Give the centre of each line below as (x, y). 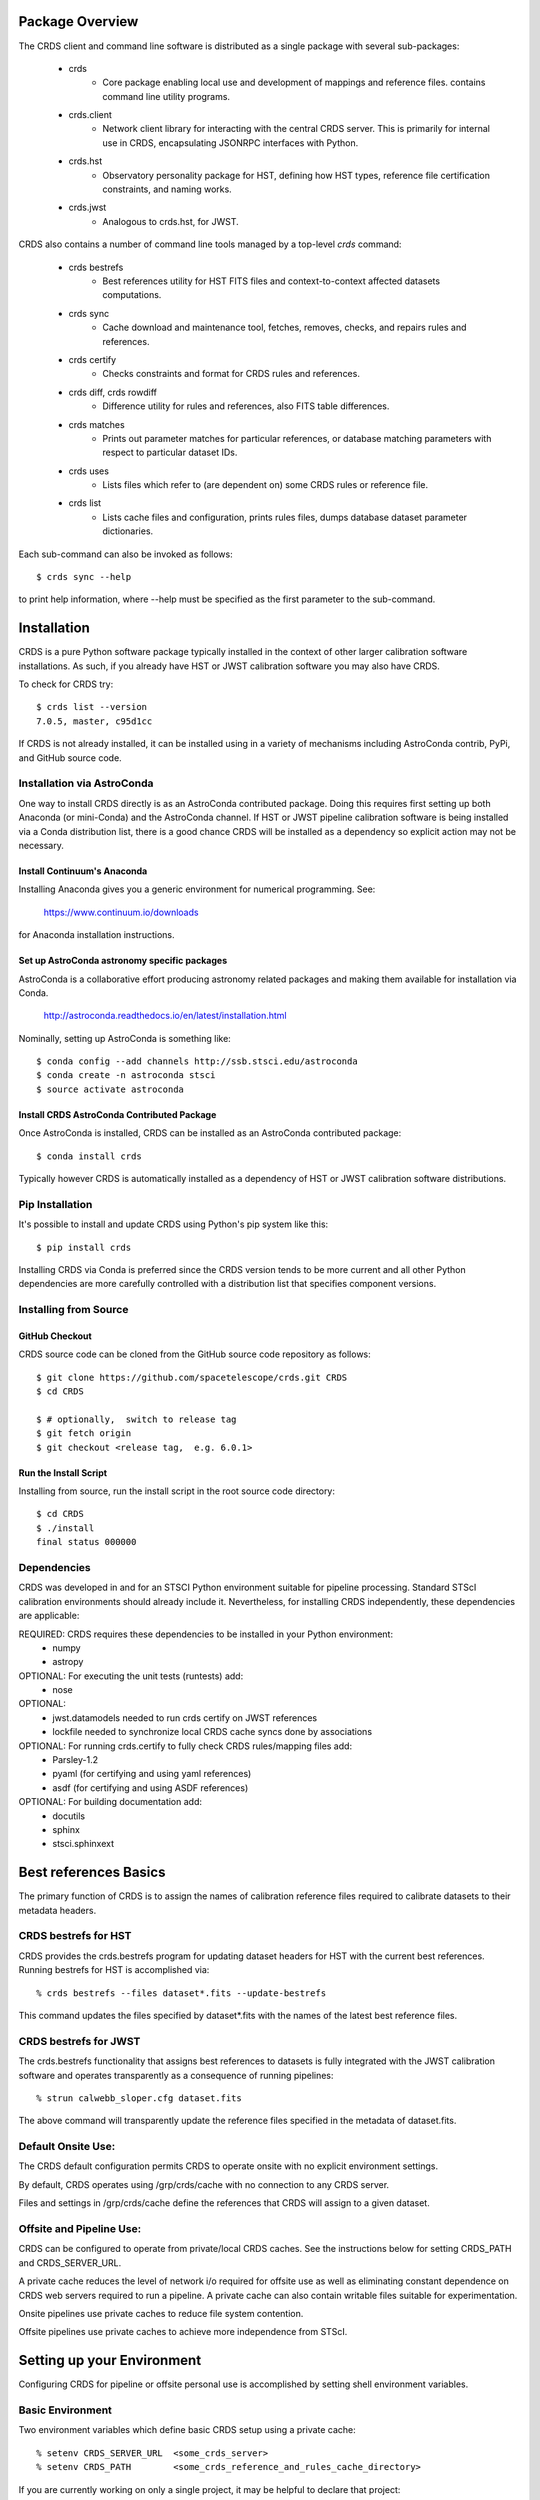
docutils (68, 1816)
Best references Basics (92, 1872)
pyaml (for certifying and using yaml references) (152, 1774)
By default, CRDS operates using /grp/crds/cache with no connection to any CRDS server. (204, 2184)
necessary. (41, 845)
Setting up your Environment (110, 2360)
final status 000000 (86, 1542)
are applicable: (49, 1616)
